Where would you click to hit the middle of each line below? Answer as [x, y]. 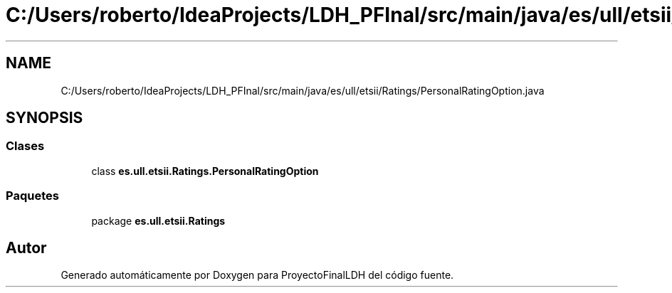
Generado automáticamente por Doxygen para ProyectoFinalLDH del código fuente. [257, 275]
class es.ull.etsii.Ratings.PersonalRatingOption [205, 171]
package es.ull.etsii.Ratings [158, 220]
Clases [25, 146]
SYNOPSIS [44, 118]
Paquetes [32, 196]
